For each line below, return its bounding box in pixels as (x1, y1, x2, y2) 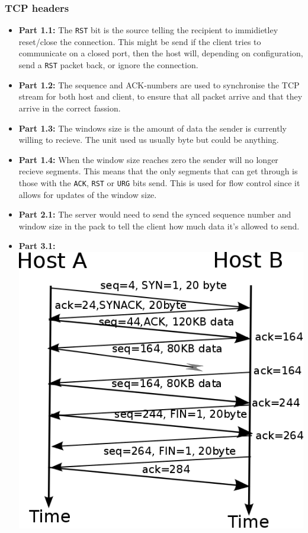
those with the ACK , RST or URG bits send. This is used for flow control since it (18, 176, 300, 189)
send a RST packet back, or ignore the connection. (18, 59, 198, 71)
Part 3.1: (18, 240, 56, 252)
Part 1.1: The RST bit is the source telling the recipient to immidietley (18, 24, 278, 36)
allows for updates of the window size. (18, 188, 157, 200)
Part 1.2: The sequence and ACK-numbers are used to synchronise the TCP (18, 78, 300, 91)
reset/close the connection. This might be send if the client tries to (18, 35, 261, 47)
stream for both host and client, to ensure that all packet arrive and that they (18, 90, 303, 103)
